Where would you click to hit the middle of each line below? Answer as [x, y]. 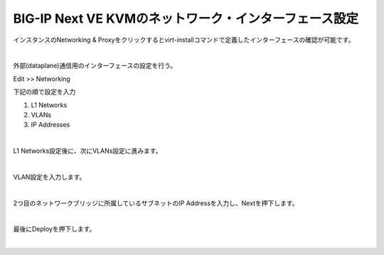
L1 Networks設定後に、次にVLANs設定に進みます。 [87, 151]
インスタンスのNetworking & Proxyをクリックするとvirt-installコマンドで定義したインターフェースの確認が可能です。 [184, 40]
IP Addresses [50, 125]
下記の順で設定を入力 [44, 92]
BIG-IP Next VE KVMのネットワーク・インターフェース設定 [186, 18]
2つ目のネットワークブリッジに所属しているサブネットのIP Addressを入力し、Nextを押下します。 [156, 203]
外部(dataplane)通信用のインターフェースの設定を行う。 [95, 66]
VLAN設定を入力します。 [49, 177]
